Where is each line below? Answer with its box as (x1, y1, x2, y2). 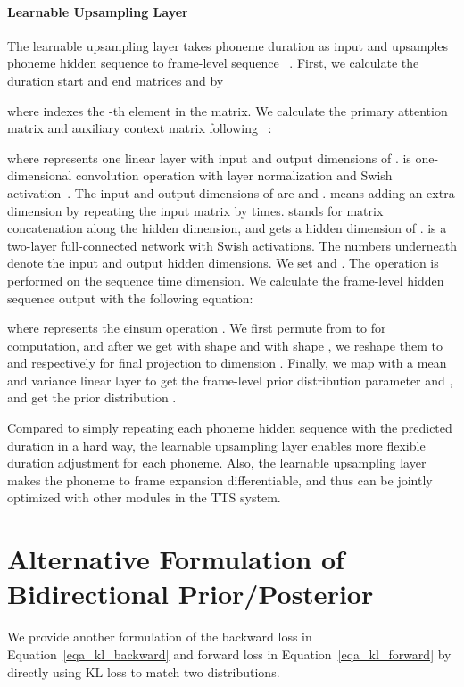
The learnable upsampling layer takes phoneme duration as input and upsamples (7, 36, 449, 54)
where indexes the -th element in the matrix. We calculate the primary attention (7, 101, 448, 120)
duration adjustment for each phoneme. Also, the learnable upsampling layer (7, 453, 427, 472)
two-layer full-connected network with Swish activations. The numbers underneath (7, 236, 457, 254)
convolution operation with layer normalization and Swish (76, 166, 393, 185)
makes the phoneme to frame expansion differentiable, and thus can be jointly (7, 470, 433, 489)
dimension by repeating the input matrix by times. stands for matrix (7, 201, 384, 219)
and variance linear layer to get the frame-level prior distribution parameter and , (7, 370, 453, 389)
